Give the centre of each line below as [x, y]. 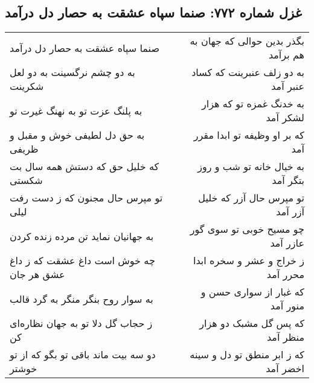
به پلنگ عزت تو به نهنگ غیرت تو [76, 110]
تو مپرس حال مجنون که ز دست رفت [86, 198]
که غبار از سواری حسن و [252, 292]
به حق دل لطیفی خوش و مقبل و [77, 135]
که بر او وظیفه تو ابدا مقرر [249, 135]
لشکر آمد [285, 118]
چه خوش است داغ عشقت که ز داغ [82, 261]
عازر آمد [287, 243]
